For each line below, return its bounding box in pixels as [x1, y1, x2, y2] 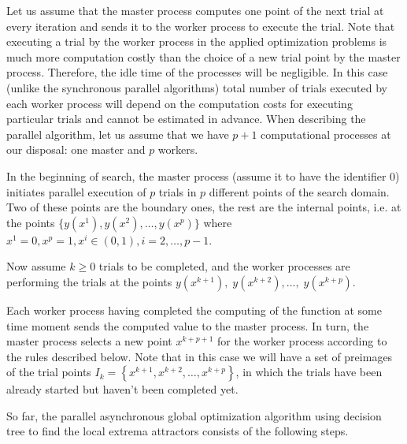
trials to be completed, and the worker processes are [98, 258, 350, 274]
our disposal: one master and [6, 141, 146, 158]
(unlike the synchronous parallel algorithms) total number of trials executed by [6, 79, 387, 95]
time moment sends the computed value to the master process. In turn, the [6, 317, 369, 334]
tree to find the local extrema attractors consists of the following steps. [6, 423, 349, 439]
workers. [157, 141, 198, 158]
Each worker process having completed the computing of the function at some [6, 301, 382, 318]
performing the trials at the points [6, 273, 172, 289]
